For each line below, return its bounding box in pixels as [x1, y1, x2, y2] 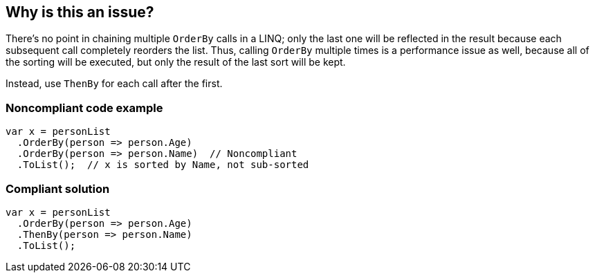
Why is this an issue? [6, 3, 154, 21]
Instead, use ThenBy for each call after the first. [6, 77, 223, 90]
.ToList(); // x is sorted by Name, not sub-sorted [17, 159, 309, 171]
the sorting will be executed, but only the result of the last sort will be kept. [6, 56, 346, 68]
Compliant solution [6, 181, 110, 196]
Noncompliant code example [6, 100, 163, 115]
